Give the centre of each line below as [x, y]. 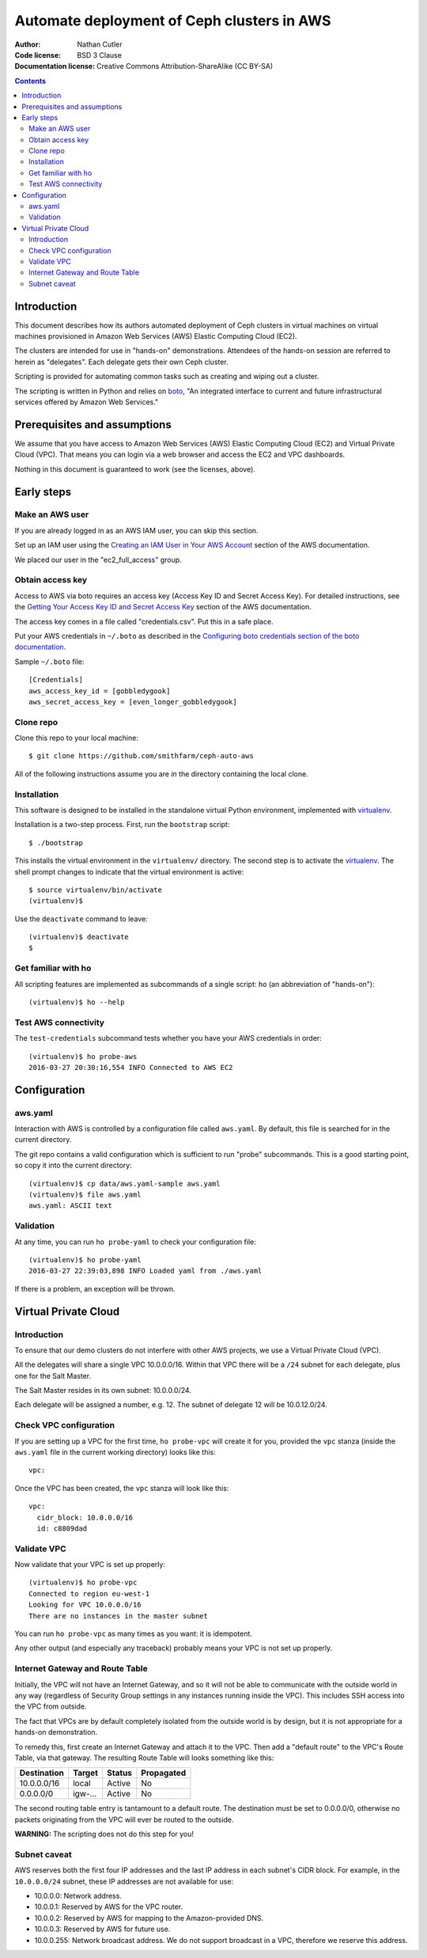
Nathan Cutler [100, 44]
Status [120, 1773]
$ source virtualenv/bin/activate [95, 890]
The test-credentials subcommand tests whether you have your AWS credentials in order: [168, 1038]
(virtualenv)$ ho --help [77, 1002]
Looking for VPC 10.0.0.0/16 [85, 1605]
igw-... [85, 1794]
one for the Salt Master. [53, 1376]
